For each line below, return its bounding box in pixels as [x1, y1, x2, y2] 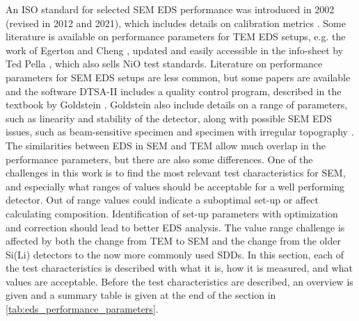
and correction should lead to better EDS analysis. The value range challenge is [6, 220, 345, 234]
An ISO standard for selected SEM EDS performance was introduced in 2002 [6, 2, 335, 16]
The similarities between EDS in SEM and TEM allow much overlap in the [6, 138, 326, 152]
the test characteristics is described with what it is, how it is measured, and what [6, 261, 353, 275]
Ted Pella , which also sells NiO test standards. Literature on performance [6, 56, 323, 71]
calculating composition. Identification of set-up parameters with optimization [6, 206, 338, 220]
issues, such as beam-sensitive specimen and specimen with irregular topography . [6, 124, 354, 139]
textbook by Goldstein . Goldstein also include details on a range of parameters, [6, 97, 348, 112]
